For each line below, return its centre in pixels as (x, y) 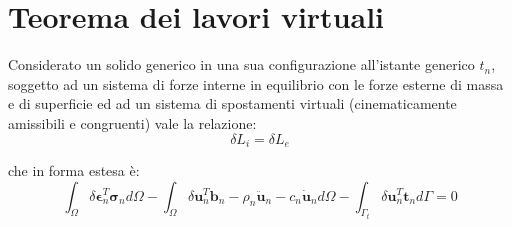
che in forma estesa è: (74, 169)
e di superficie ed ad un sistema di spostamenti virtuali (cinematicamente (232, 103)
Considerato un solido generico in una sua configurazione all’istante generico (241, 64)
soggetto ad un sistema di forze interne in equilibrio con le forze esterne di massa (256, 83)
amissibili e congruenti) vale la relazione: (132, 122)
